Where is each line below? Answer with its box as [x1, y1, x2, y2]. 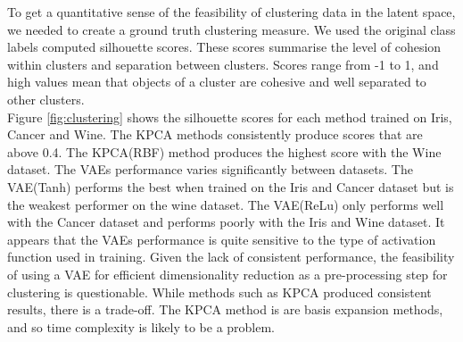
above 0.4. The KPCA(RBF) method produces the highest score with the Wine [7, 142, 442, 161]
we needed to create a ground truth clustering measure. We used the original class [7, 20, 456, 38]
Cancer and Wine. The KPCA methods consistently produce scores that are [7, 125, 423, 144]
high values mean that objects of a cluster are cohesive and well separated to [7, 72, 426, 91]
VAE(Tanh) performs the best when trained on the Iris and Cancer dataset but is [7, 177, 454, 196]
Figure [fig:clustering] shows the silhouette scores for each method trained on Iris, [7, 107, 452, 126]
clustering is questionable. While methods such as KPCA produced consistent [7, 282, 432, 301]
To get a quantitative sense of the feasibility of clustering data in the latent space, [7, 3, 456, 21]
